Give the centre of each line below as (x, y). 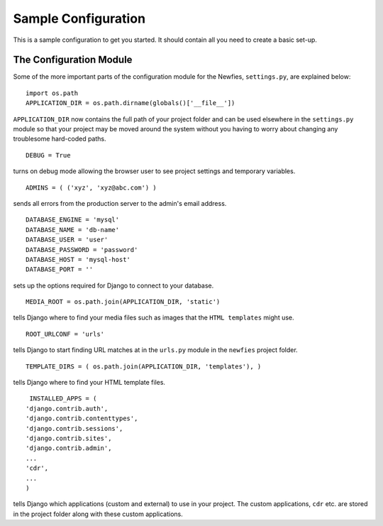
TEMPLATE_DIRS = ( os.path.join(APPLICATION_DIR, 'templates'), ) (144, 366)
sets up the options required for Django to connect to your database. (113, 285)
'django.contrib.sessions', (74, 428)
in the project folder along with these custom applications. (98, 514)
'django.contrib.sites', (69, 438)
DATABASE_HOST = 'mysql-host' (78, 259)
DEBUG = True (48, 155)
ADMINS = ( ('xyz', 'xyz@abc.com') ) (91, 187)
